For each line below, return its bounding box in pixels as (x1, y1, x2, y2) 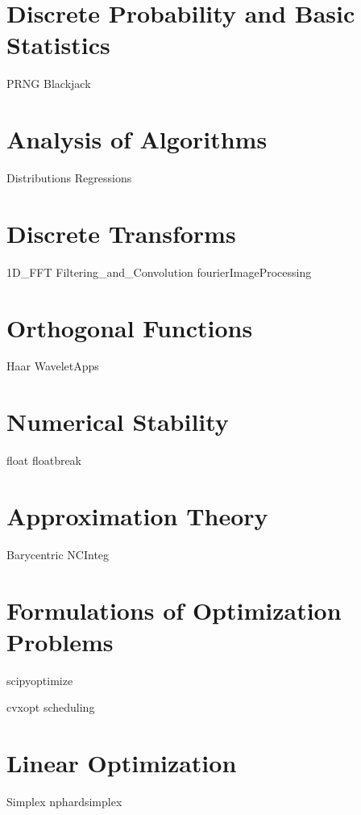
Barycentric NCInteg (6, 545, 110, 562)
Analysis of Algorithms (6, 123, 268, 156)
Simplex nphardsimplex (6, 793, 122, 810)
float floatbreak (6, 452, 82, 469)
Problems (6, 625, 114, 658)
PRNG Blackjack (6, 75, 91, 92)
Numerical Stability (6, 405, 229, 438)
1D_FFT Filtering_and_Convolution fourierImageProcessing (6, 263, 312, 280)
